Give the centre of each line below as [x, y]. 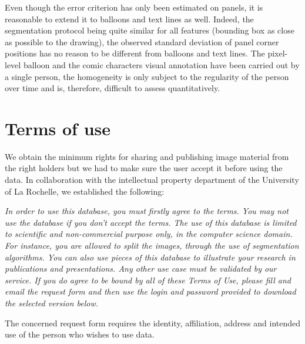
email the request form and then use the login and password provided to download [150, 291]
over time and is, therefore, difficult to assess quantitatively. [113, 88]
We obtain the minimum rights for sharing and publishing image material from [147, 156]
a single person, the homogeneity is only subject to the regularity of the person [147, 76]
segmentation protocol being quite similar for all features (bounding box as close [150, 30]
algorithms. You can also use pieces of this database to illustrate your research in [150, 257]
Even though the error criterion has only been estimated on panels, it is [134, 7]
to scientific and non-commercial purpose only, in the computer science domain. [149, 234]
